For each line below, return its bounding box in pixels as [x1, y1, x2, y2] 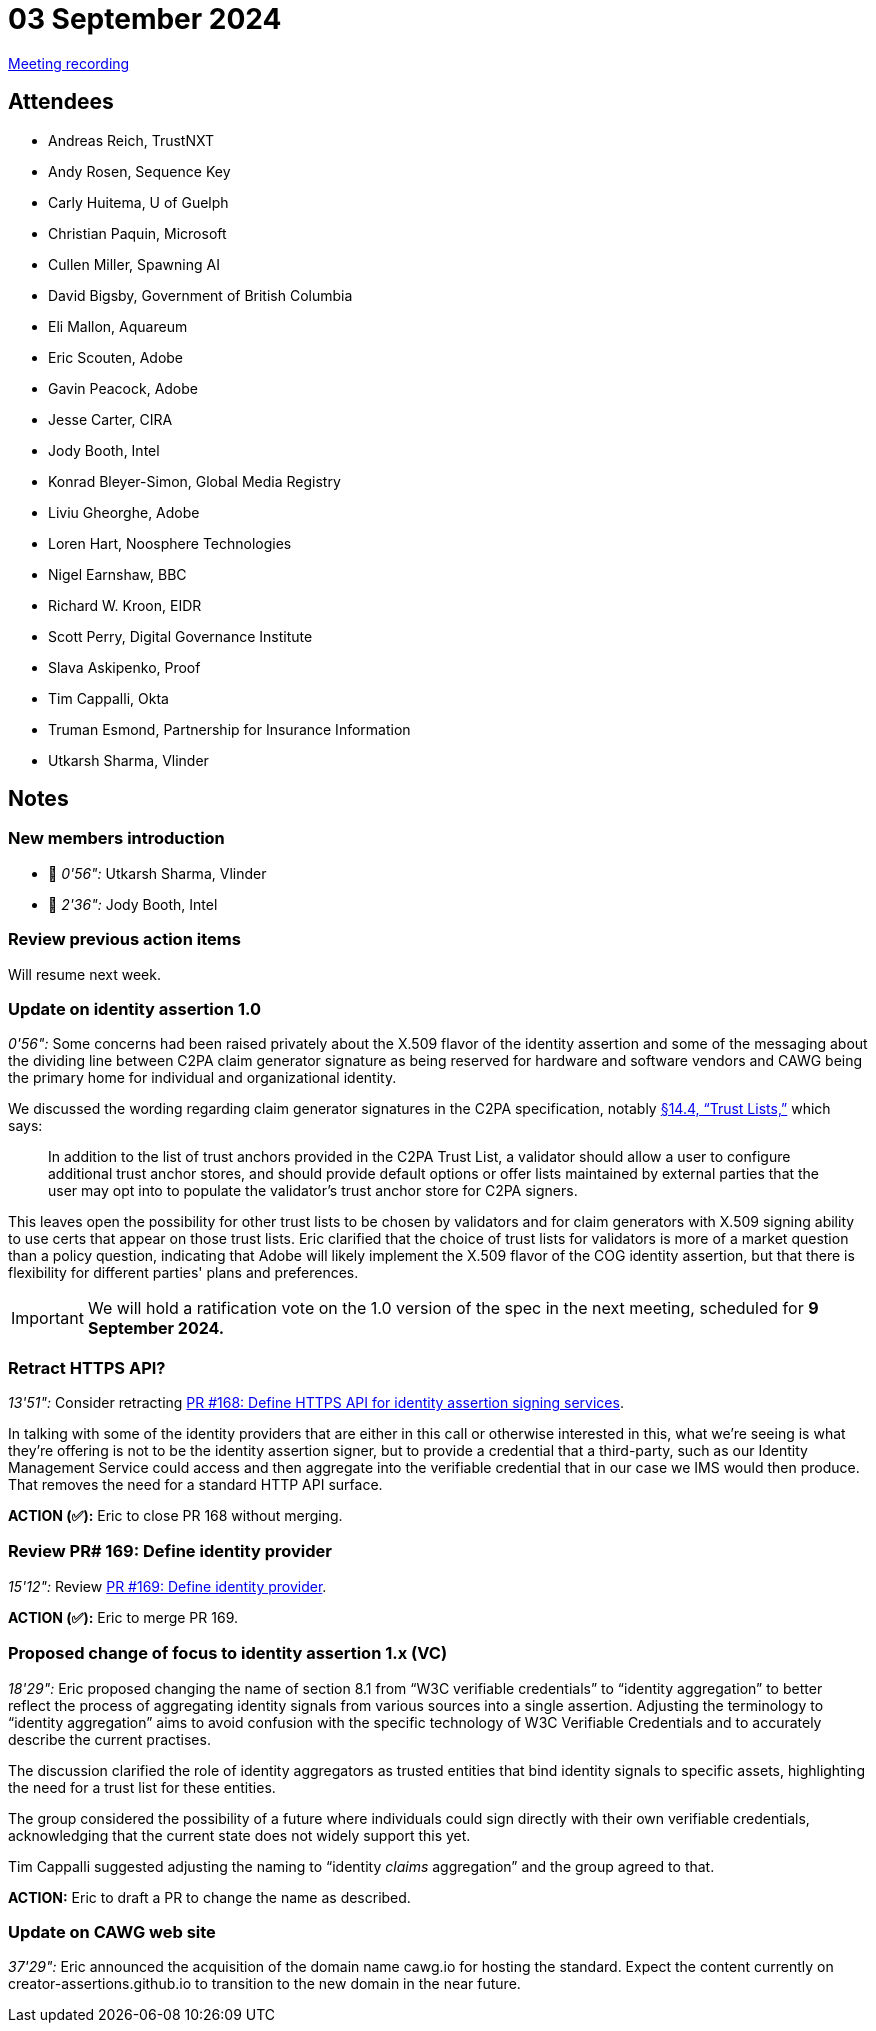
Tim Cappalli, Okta [48, 689, 169, 707]
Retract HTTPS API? [8, 1357, 166, 1378]
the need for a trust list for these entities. [8, 1778, 276, 1796]
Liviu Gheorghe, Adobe [48, 503, 200, 521]
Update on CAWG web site [8, 1921, 216, 1942]
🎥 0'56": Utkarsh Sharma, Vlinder [48, 864, 267, 882]
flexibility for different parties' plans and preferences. [8, 1264, 359, 1282]
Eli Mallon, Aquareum [48, 317, 188, 335]
